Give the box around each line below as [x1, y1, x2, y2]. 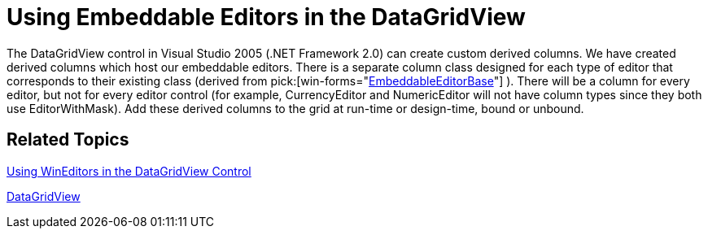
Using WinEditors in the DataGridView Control [7, 163, 251, 178]
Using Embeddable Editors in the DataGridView [7, 3, 526, 31]
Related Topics [7, 129, 129, 150]
